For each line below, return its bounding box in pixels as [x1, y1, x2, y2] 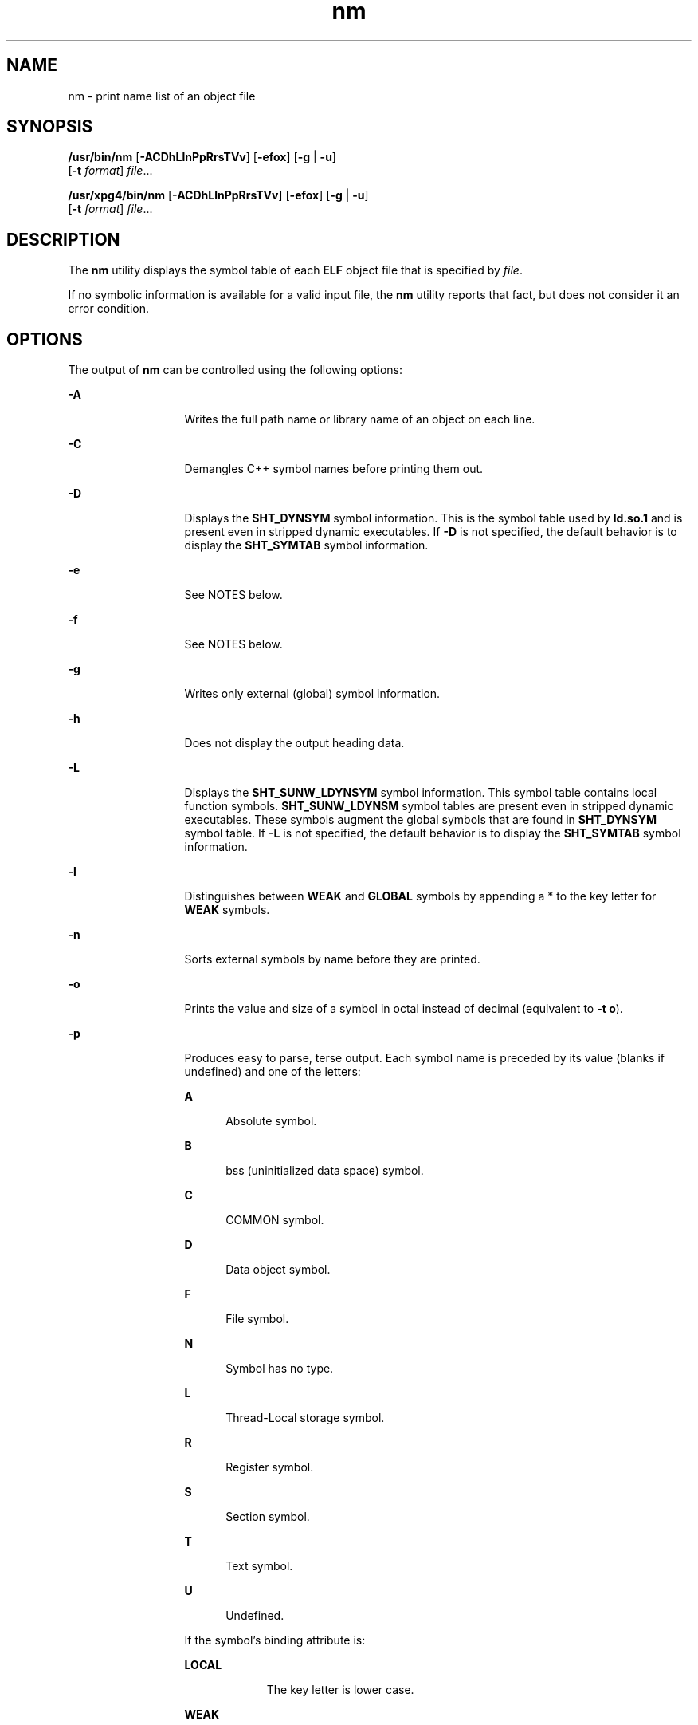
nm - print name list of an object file [68, 89, 256, 103]
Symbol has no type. [225, 1361, 334, 1376]
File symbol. [225, 1312, 289, 1326]
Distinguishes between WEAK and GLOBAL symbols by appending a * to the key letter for [184, 889, 657, 904]
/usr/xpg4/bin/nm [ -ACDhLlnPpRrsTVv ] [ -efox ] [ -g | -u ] [68, 188, 369, 203]
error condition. [68, 301, 149, 316]
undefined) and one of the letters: [184, 1065, 361, 1079]
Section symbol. [225, 1510, 310, 1524]
